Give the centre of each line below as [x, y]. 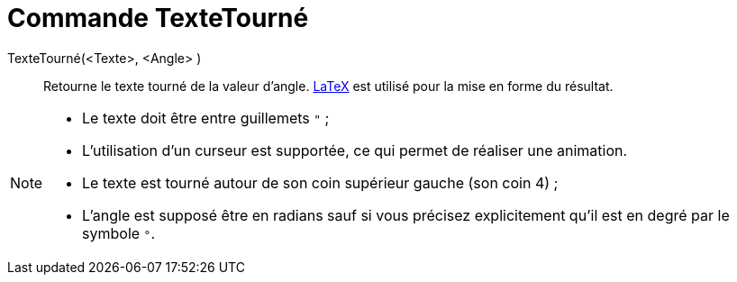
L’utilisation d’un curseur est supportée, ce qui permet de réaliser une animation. [355, 150]
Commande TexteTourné [158, 18]
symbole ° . [119, 233]
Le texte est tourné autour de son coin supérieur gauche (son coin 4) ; [320, 182]
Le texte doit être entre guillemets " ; [206, 118]
